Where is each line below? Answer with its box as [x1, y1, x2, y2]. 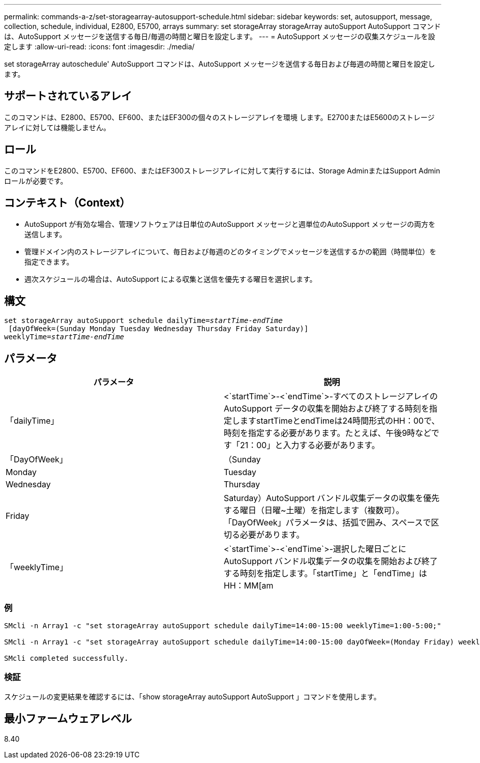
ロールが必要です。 [4, 176, 68, 185]
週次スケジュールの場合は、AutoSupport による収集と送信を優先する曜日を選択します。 [24, 274, 317, 283]
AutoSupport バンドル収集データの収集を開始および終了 [224, 556, 438, 567]
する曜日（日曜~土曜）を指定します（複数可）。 [224, 505, 404, 516]
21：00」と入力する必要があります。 [240, 440, 380, 451]
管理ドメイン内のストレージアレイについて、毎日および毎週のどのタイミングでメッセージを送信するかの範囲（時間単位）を [24, 247, 437, 256]
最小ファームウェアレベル [4, 712, 132, 725]
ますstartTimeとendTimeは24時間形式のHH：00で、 [240, 416, 440, 426]
